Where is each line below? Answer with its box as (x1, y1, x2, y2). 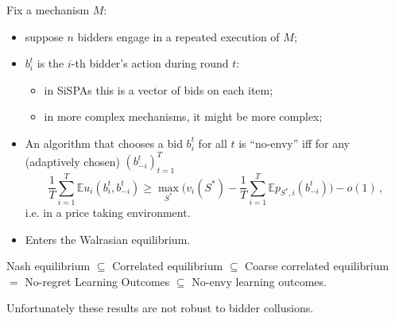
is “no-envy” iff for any (238, 134, 350, 151)
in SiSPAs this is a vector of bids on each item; (44, 81, 273, 98)
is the (37, 55, 64, 72)
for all (198, 134, 227, 151)
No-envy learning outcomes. (192, 273, 327, 289)
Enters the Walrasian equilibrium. (25, 230, 191, 247)
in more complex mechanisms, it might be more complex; (44, 108, 323, 125)
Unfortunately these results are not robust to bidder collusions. (6, 300, 314, 316)
